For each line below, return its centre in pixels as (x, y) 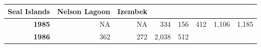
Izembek (133, 11)
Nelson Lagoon (84, 11)
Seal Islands (29, 11)
